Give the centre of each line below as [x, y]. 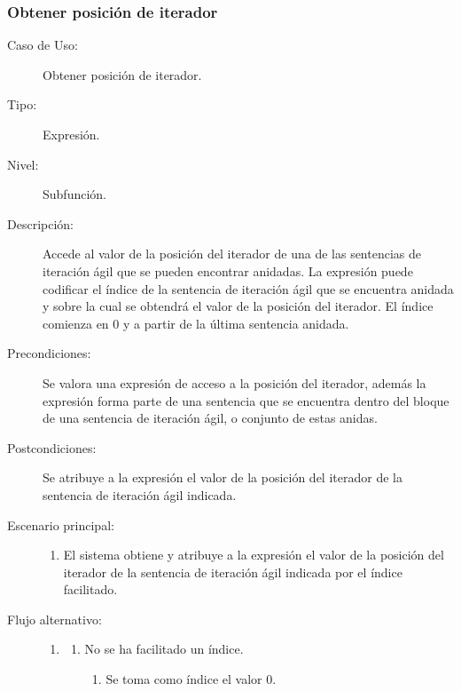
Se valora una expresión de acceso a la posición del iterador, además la [234, 382]
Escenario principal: [61, 524]
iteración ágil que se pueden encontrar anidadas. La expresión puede [228, 270]
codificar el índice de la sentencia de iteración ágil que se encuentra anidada [248, 288]
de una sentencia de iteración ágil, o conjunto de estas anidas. [210, 418]
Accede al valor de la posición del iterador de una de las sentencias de [232, 254]
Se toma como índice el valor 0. [191, 679]
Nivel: [23, 164]
